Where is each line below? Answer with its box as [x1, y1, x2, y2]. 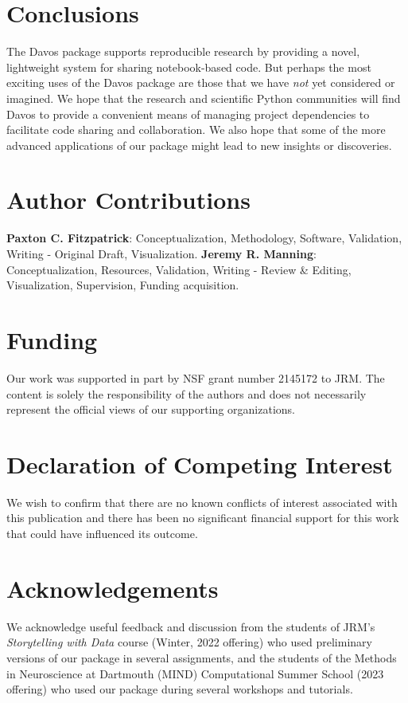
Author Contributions [6, 183, 251, 216]
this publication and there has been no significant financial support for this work [6, 509, 399, 526]
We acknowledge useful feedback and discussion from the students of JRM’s [6, 618, 375, 634]
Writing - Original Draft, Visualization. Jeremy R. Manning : [6, 245, 317, 261]
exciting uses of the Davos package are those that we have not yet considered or [6, 74, 395, 91]
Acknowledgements [6, 571, 219, 604]
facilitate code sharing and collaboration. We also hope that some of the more [6, 121, 386, 138]
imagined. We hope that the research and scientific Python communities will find [6, 89, 401, 106]
